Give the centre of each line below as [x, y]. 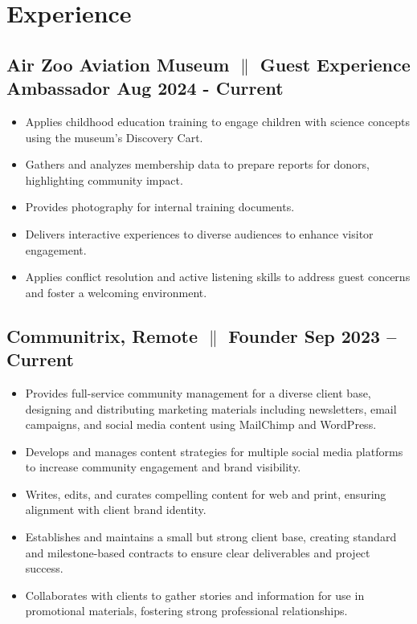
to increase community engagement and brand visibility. [163, 467]
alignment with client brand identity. [116, 510]
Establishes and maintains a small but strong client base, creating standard [211, 537]
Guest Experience [335, 64]
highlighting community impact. [104, 179]
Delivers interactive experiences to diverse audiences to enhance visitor [199, 233]
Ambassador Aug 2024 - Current [145, 88]
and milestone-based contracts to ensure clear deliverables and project [198, 552]
